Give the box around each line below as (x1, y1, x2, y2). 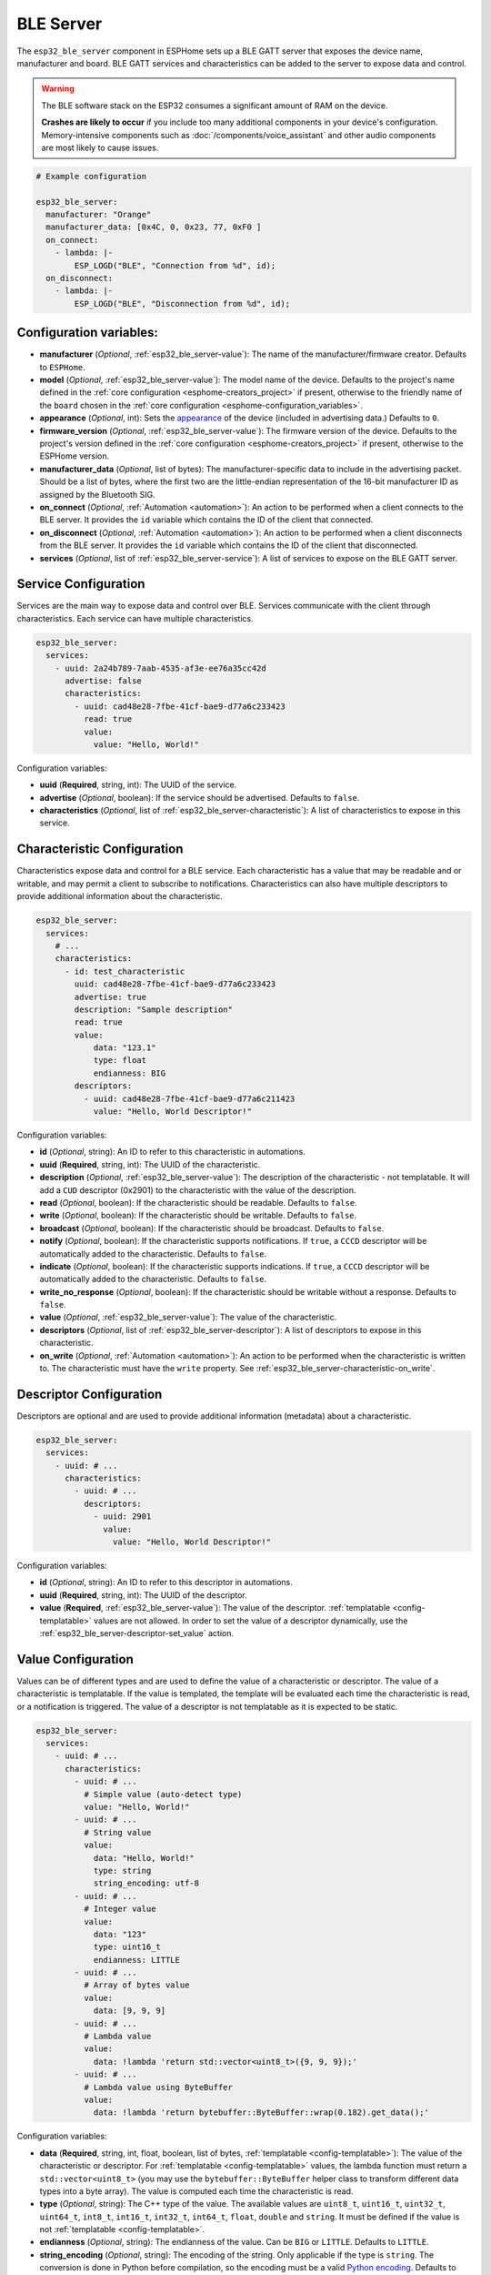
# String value (83, 1827, 152, 1837)
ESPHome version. (39, 450, 110, 461)
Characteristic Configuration (16, 842, 184, 857)
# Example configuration (35, 171, 147, 181)
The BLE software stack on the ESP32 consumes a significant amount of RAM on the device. (41, 100, 388, 111)
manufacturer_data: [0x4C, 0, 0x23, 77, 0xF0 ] (45, 222, 262, 232)
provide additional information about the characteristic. (16, 891, 223, 902)
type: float (93, 1056, 147, 1066)
